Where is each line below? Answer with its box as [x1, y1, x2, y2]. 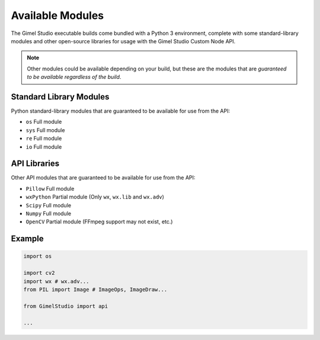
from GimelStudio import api [23, 303, 108, 309]
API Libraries [11, 159, 60, 169]
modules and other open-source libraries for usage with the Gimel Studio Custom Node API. [11, 37, 236, 44]
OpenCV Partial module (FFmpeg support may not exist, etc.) [25, 218, 173, 225]
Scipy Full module [25, 201, 71, 209]
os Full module [25, 118, 62, 126]
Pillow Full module [25, 185, 75, 192]
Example [11, 234, 44, 244]
